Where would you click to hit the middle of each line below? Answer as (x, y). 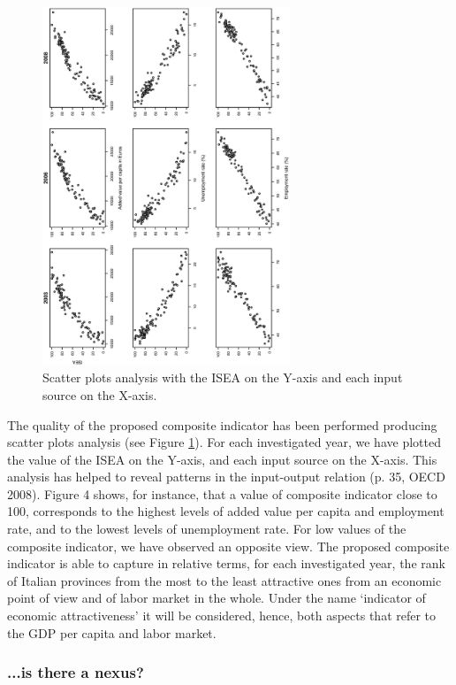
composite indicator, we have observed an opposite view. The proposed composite (228, 546)
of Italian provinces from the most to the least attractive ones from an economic (224, 580)
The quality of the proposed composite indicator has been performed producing (222, 424)
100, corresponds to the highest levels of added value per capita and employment (226, 511)
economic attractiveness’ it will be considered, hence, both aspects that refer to (222, 616)
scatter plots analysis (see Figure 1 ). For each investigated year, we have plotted (224, 442)
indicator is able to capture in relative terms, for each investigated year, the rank (226, 563)
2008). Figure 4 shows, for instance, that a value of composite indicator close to (222, 493)
